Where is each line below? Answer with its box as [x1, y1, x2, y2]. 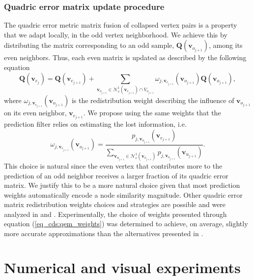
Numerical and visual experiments [4, 257, 241, 277]
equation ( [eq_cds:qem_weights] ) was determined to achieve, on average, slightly [4, 218, 248, 229]
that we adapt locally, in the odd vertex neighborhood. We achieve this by [4, 29, 227, 39]
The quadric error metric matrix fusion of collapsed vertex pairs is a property [4, 20, 237, 30]
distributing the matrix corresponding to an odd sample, [4, 40, 174, 50]
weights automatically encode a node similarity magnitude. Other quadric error [4, 189, 243, 200]
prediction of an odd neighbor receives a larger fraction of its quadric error [4, 170, 228, 180]
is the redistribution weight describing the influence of [71, 95, 234, 105]
